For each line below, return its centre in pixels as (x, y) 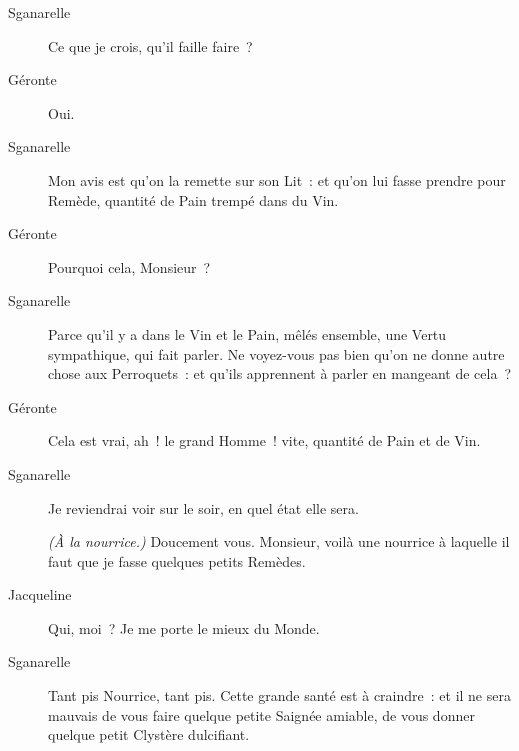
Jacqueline (40, 594)
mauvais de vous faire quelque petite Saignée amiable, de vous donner (261, 714)
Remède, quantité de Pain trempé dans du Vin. (193, 199)
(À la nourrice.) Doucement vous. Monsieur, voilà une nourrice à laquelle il (279, 541)
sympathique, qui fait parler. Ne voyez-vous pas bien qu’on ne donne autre (276, 353)
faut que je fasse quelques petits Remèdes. (177, 560)
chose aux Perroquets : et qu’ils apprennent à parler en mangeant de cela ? (279, 373)
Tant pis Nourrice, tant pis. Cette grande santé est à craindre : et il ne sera (279, 695)
